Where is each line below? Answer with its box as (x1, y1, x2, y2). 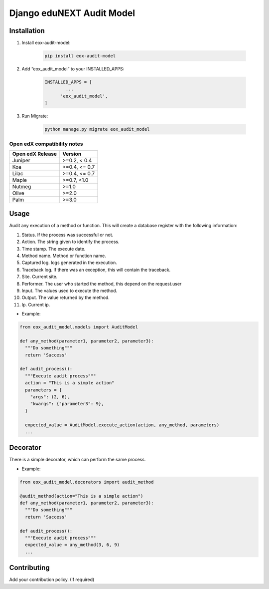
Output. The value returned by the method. (21, 294, 110, 300)
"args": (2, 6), (30, 394, 70, 399)
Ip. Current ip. (21, 301, 50, 307)
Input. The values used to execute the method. (21, 288, 118, 294)
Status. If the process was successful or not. (21, 232, 114, 238)
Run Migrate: (21, 113, 48, 119)
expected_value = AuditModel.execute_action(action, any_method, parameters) (25, 422, 220, 428)
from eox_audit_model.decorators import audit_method (19, 479, 154, 485)
